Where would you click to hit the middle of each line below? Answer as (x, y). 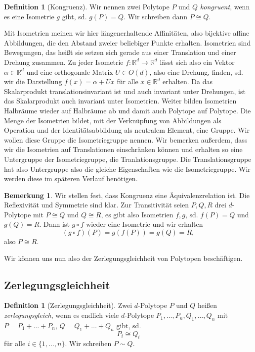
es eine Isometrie (29, 16)
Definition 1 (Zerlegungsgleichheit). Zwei (68, 305)
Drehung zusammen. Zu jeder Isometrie (64, 62)
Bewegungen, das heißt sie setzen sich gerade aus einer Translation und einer (120, 52)
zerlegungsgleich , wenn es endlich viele (62, 315)
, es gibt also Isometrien (137, 214)
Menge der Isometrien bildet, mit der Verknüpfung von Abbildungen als (113, 120)
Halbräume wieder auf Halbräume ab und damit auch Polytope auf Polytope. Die (127, 110)
